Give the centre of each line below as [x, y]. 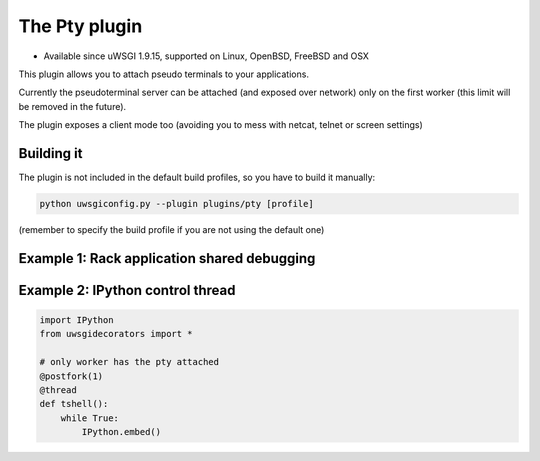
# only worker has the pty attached [129, 362]
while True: [90, 418]
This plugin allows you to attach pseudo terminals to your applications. [164, 74]
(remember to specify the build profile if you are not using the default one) [171, 229]
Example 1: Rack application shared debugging [167, 258]
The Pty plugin [80, 26]
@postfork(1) [71, 376]
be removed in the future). [72, 106]
